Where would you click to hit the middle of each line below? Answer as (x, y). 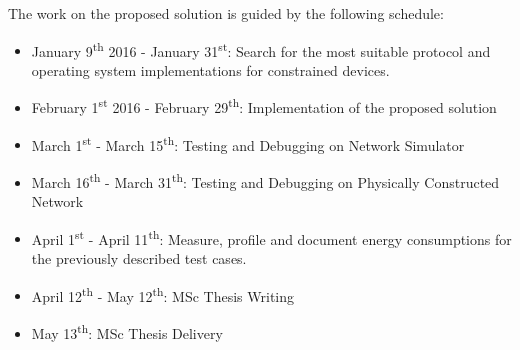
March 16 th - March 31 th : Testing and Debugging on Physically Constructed (265, 180)
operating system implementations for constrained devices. (210, 69)
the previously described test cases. (139, 258)
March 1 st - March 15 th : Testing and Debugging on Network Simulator (248, 143)
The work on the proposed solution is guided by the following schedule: (226, 13)
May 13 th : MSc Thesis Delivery (127, 331)
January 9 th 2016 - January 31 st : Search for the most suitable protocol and (261, 49)
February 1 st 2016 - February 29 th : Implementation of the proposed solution (264, 106)
